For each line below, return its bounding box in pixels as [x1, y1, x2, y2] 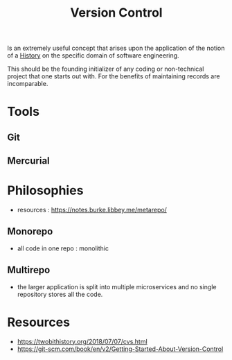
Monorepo [7, 225, 53, 237]
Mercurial [7, 155, 50, 167]
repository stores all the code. [17, 290, 103, 298]
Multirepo [7, 264, 51, 276]
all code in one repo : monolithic [17, 244, 109, 252]
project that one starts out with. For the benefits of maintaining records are [7, 72, 220, 80]
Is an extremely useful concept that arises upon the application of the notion [7, 44, 225, 53]
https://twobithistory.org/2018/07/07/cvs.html [17, 337, 148, 345]
